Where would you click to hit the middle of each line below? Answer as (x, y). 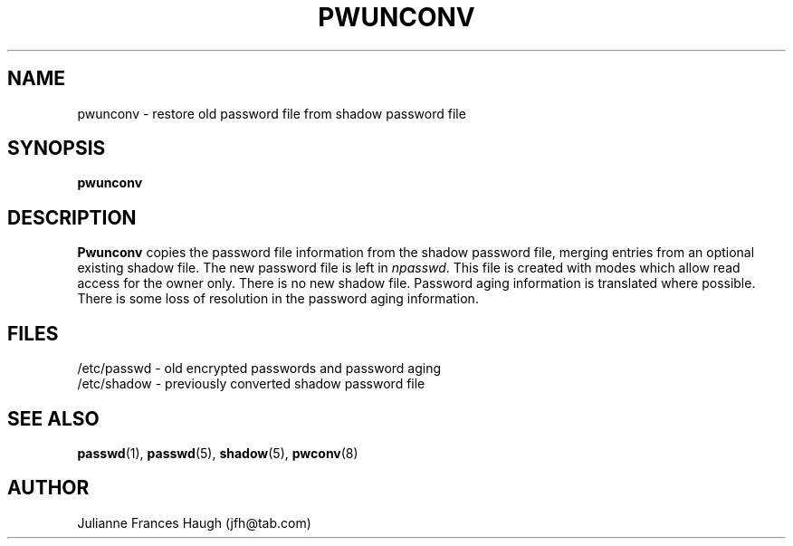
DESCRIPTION (72, 217)
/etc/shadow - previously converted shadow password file (251, 384)
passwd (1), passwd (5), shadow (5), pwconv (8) (218, 453)
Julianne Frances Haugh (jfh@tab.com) (194, 522)
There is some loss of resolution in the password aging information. (278, 299)
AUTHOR (48, 488)
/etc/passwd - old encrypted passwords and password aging (259, 369)
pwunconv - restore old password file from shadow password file (272, 113)
